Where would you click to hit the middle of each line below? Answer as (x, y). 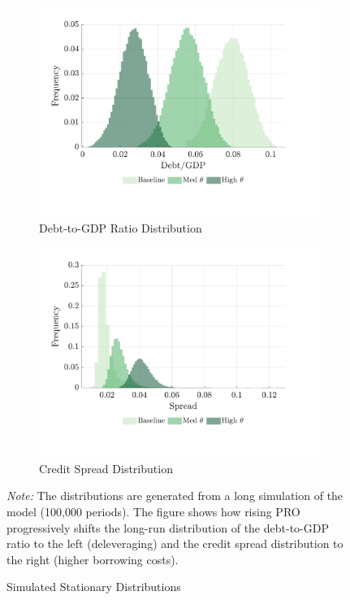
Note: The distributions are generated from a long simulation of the (175, 496)
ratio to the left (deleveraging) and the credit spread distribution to (175, 543)
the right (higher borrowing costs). (93, 559)
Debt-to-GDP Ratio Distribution (121, 227)
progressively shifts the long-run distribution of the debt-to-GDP (168, 527)
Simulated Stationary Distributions (94, 587)
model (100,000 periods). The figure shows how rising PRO (153, 511)
